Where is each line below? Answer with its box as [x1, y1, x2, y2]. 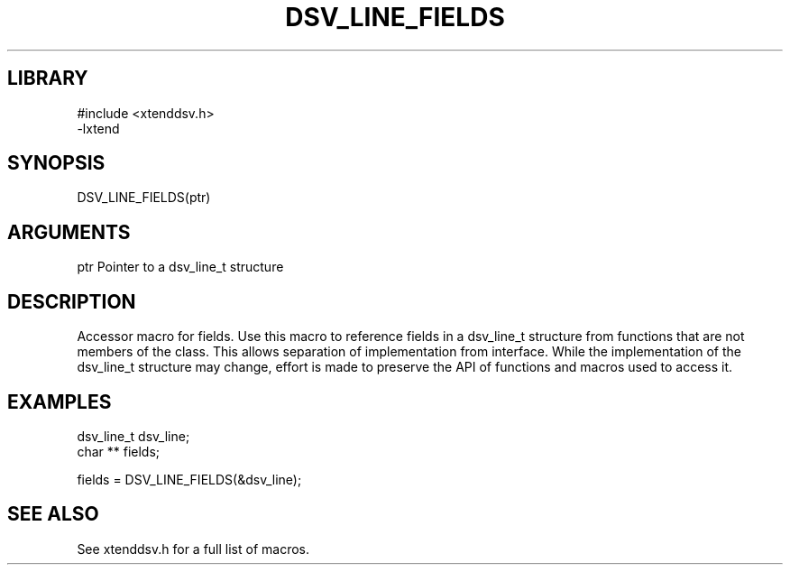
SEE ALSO [7, 503, 99, 526]
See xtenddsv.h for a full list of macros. [77, 540, 309, 557]
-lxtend [77, 120, 120, 136]
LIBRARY [7, 67, 88, 90]
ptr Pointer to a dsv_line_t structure [77, 259, 284, 275]
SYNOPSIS [7, 152, 106, 175]
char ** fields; [77, 443, 161, 459]
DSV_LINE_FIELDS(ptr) [77, 189, 211, 206]
